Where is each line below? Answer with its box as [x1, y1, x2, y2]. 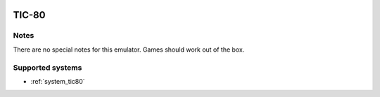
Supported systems [13, 63, 82, 73]
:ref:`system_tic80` [30, 77, 85, 85]
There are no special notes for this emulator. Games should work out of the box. [13, 45, 245, 54]
